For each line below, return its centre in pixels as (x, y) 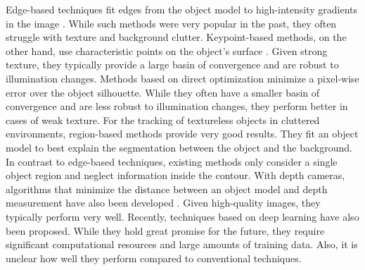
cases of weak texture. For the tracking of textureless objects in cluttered (163, 119)
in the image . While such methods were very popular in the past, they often (171, 23)
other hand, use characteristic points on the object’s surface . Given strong (167, 50)
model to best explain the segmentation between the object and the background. (179, 147)
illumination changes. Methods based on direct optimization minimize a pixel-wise (182, 78)
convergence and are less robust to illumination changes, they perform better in (177, 106)
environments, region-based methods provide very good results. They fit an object (182, 134)
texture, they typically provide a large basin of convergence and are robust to (172, 65)
